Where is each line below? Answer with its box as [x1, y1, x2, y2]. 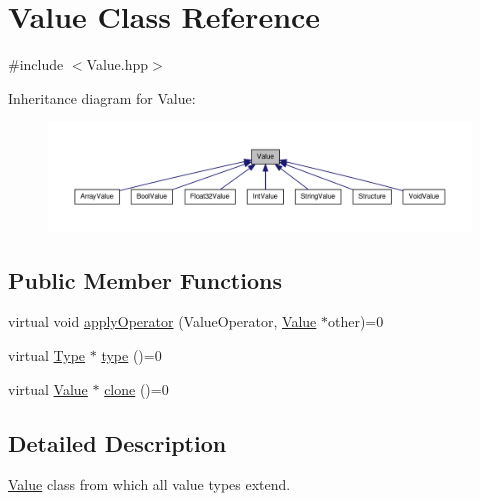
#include [8, 54, 64, 75]
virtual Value [8, 378, 88, 399]
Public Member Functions [8, 264, 282, 295]
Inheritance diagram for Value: [8, 87, 196, 108]
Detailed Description [8, 427, 227, 458]
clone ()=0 [104, 378, 169, 399]
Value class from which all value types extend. [8, 474, 291, 495]
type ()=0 [101, 345, 162, 366]
